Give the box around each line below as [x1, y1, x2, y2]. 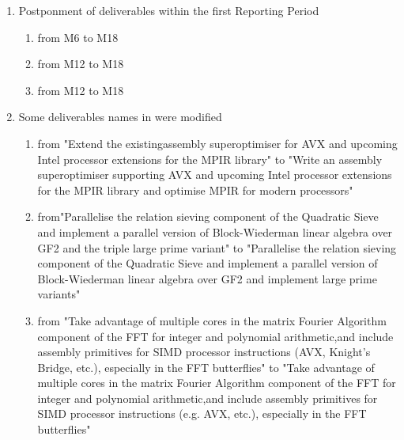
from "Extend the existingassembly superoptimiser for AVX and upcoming [37, 135, 398, 151]
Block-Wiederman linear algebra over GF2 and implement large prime [37, 270, 377, 286]
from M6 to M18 [37, 28, 119, 45]
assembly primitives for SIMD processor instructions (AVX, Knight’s [37, 343, 371, 360]
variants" [37, 286, 81, 302]
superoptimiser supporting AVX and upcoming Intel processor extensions [37, 166, 392, 183]
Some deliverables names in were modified [18, 108, 222, 125]
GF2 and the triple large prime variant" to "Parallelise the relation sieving [37, 239, 397, 256]
